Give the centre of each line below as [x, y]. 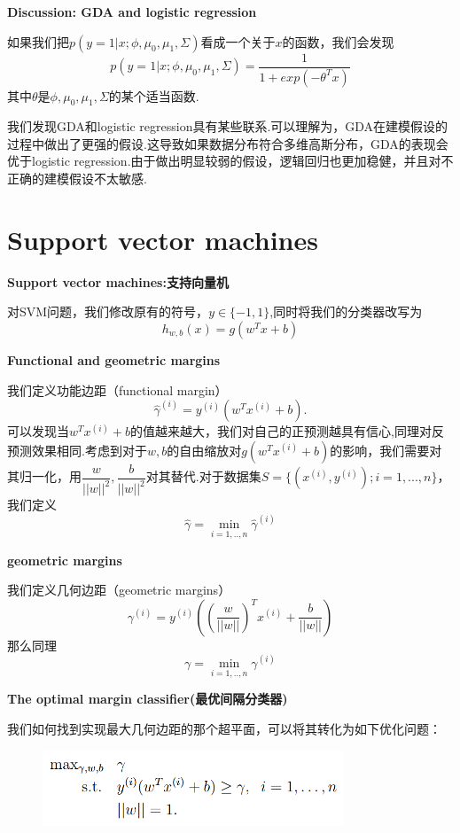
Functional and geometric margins [114, 359]
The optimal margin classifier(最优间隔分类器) [148, 699]
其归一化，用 [44, 476]
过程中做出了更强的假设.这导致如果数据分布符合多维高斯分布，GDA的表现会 [228, 143]
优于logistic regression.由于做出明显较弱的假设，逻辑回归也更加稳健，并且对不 [230, 161]
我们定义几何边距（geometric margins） [119, 590]
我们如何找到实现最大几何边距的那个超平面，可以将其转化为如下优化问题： [224, 728]
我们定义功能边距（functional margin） [117, 389]
